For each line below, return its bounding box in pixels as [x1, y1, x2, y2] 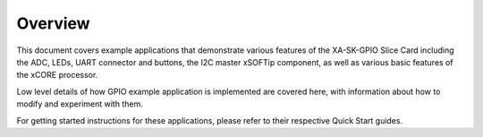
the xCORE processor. [16, 70, 98, 81]
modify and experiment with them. [16, 98, 143, 109]
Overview [16, 13, 90, 33]
